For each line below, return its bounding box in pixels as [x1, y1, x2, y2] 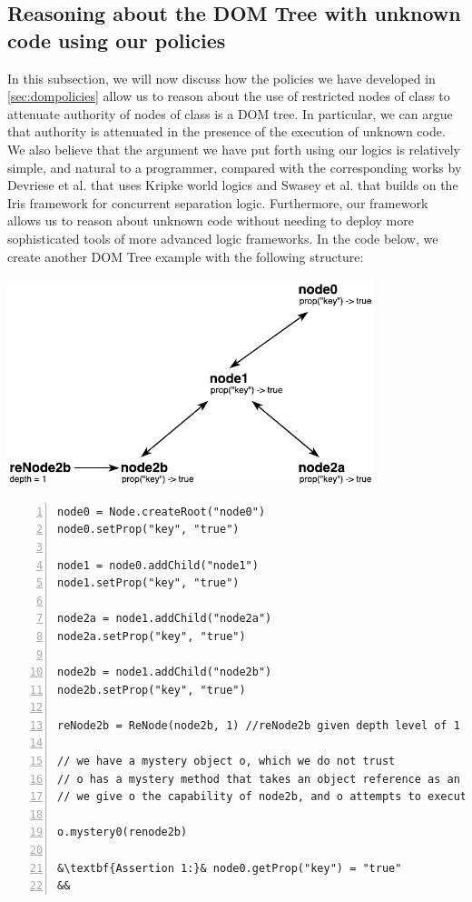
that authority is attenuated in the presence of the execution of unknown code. [7, 122, 446, 141]
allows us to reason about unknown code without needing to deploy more [7, 211, 414, 230]
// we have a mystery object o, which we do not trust [57, 755, 396, 768]
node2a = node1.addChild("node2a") [57, 612, 272, 626]
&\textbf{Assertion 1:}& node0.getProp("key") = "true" [57, 861, 402, 875]
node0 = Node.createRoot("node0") [57, 505, 266, 518]
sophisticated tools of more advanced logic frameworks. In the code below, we [7, 228, 438, 247]
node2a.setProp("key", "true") [57, 629, 246, 643]
